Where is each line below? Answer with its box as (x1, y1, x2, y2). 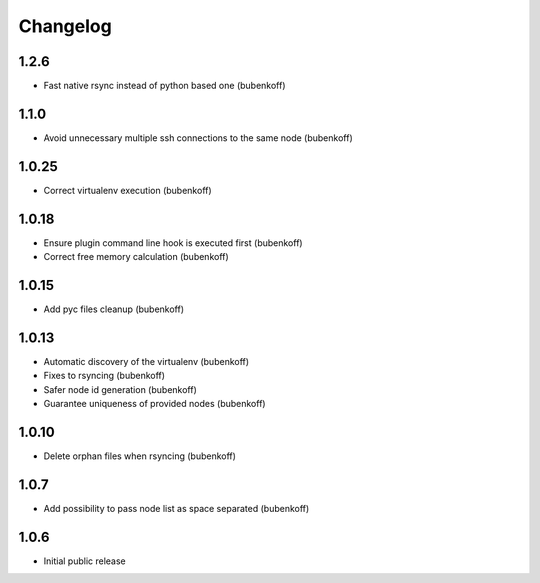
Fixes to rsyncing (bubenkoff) (43, 370, 165, 382)
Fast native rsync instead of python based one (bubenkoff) (43, 80, 286, 92)
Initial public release (43, 555, 127, 567)
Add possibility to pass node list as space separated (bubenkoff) (43, 502, 310, 514)
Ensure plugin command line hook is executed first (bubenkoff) (43, 236, 304, 249)
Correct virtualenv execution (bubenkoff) (43, 184, 212, 196)
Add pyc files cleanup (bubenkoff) (43, 303, 185, 315)
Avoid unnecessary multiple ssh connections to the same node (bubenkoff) (43, 131, 354, 144)
